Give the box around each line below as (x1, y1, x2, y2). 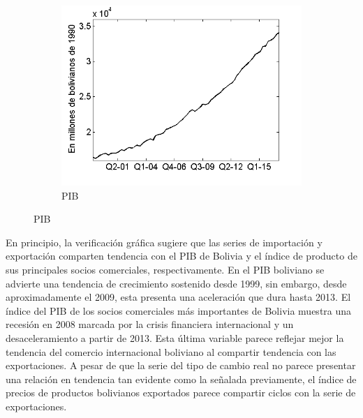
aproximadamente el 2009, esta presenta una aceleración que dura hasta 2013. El (6, 290, 351, 304)
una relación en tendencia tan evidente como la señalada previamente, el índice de (6, 371, 357, 386)
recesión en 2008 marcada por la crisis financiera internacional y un (6, 317, 294, 331)
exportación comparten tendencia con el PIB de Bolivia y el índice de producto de (6, 248, 357, 263)
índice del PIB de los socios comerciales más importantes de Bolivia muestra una (6, 303, 352, 318)
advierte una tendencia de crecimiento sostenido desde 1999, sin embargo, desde (6, 276, 347, 290)
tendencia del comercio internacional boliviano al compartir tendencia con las (6, 344, 336, 359)
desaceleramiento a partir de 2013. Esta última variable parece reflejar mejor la (6, 330, 344, 345)
